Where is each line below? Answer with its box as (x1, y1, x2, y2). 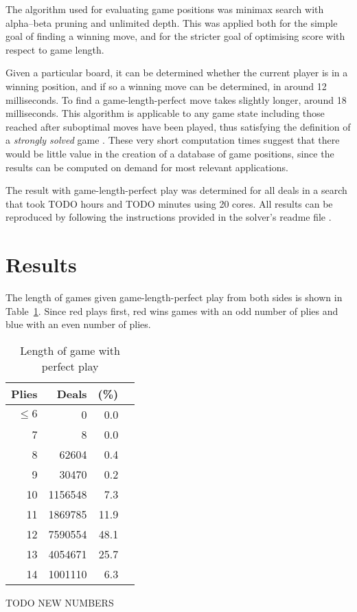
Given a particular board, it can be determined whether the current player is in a (5, 65, 348, 80)
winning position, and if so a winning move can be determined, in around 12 (5, 78, 327, 93)
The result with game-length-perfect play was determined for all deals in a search (5, 183, 347, 197)
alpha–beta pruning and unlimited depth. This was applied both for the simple (5, 15, 338, 30)
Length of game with (20, 342, 120, 358)
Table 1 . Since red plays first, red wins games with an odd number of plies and (5, 303, 338, 318)
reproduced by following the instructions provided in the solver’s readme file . (5, 210, 332, 224)
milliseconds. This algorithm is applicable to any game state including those (5, 106, 325, 120)
